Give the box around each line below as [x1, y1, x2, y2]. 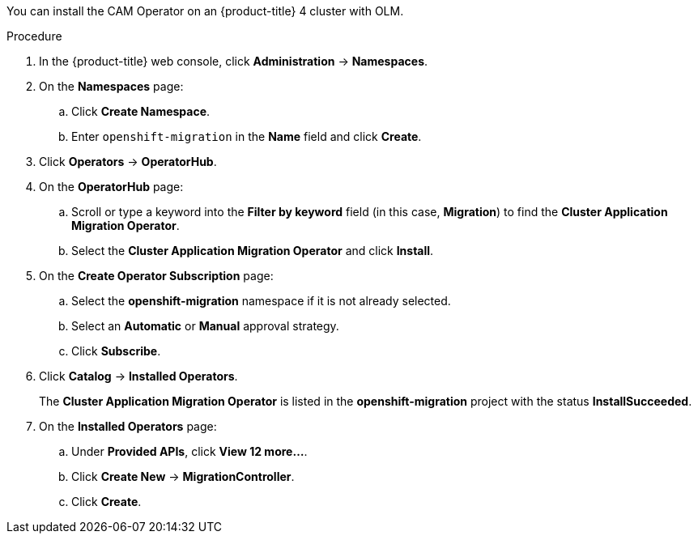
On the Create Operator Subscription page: [39, 269, 274, 283]
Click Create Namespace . [71, 104, 211, 118]
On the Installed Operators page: [39, 419, 217, 433]
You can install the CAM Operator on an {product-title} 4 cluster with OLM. [6, 4, 404, 18]
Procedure [6, 29, 62, 43]
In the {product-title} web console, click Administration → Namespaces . [39, 54, 428, 68]
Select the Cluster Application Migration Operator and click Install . [71, 244, 434, 257]
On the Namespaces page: [39, 79, 184, 93]
